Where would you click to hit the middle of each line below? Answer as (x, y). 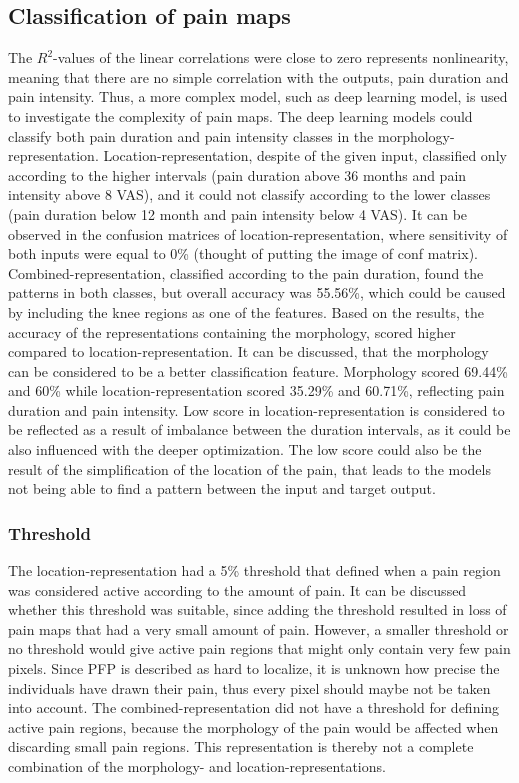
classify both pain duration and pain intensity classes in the (191, 135)
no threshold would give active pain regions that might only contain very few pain (259, 648)
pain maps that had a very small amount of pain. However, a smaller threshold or (258, 628)
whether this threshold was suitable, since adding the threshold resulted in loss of (257, 609)
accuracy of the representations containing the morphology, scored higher (232, 331)
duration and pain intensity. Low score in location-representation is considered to (256, 409)
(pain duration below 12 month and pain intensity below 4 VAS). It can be (238, 213)
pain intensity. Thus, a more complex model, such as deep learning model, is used (258, 96)
